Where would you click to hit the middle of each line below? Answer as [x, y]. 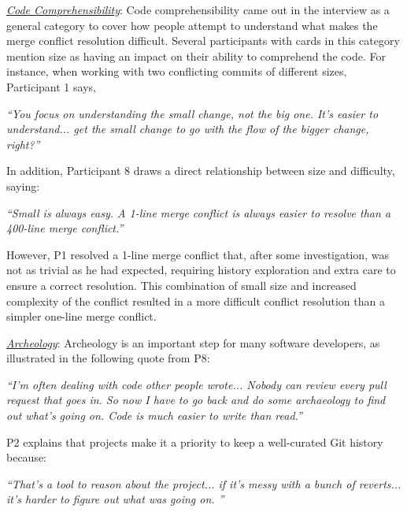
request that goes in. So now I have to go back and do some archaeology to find [196, 400]
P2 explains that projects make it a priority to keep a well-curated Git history [195, 442]
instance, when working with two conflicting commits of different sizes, [177, 71]
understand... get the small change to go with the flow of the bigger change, [188, 129]
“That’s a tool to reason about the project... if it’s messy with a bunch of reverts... [204, 483]
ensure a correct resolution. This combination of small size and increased [181, 285]
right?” [23, 144]
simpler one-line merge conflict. [81, 316]
